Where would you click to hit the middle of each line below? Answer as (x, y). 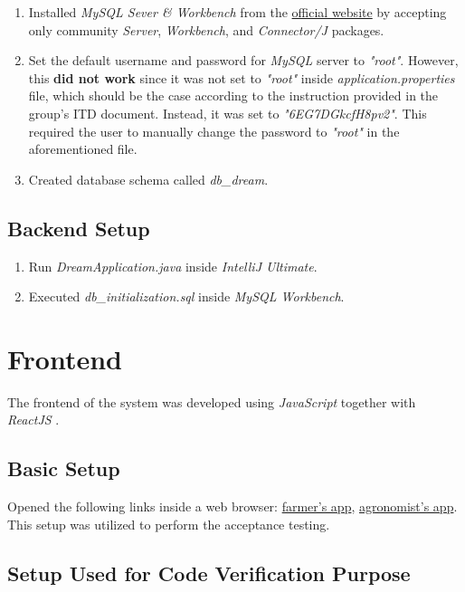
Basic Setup (64, 468)
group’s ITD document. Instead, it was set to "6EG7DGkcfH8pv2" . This (228, 113)
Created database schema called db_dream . (148, 179)
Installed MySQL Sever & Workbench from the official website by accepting (237, 12)
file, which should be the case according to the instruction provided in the (233, 95)
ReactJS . (33, 420)
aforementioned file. (83, 149)
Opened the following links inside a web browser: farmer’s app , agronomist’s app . (232, 506)
